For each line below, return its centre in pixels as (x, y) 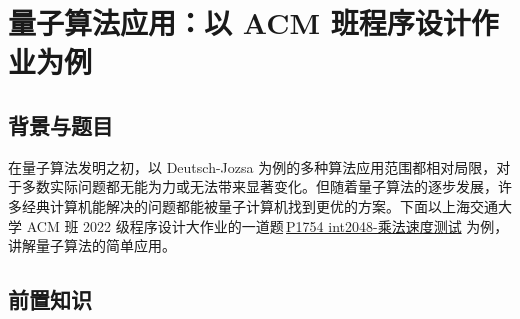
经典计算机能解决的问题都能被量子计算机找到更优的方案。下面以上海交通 (259, 205)
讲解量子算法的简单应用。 (92, 245)
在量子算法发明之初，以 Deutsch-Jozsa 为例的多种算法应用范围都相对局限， (252, 166)
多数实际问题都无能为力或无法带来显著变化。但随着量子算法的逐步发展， (259, 186)
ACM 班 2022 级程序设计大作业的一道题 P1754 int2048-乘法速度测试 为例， (267, 225)
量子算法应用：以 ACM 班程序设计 (239, 22)
